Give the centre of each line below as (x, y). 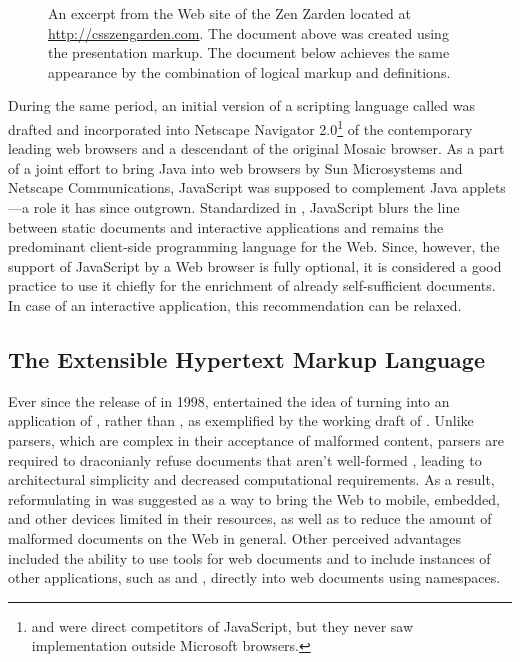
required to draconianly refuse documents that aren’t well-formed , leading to (245, 459)
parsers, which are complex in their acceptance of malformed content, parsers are (256, 439)
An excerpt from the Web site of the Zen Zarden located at (230, 13)
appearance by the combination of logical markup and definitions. (249, 71)
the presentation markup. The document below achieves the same (249, 52)
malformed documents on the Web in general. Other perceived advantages (234, 537)
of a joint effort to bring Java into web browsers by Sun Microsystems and (235, 167)
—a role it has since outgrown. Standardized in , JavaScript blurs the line (234, 207)
